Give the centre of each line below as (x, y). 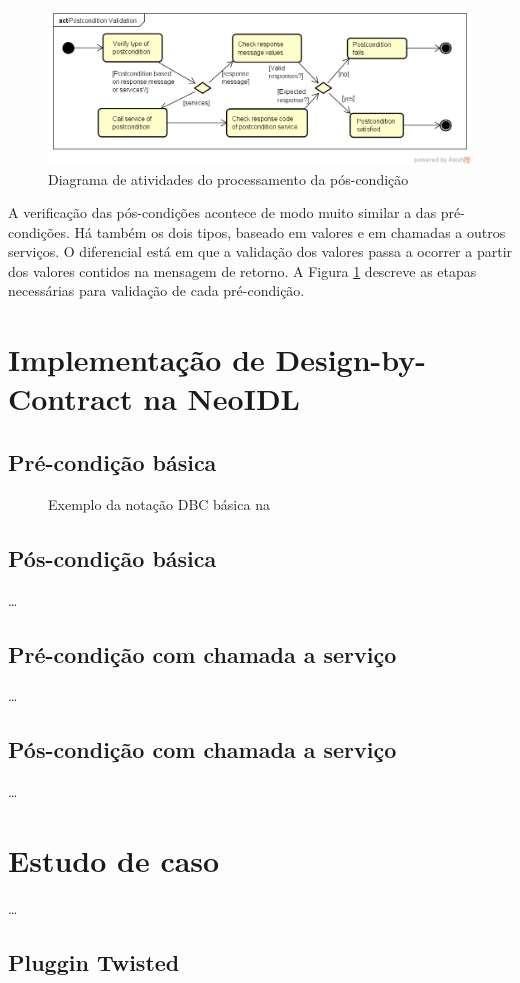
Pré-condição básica (112, 462)
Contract (70, 398)
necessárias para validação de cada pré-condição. (156, 290)
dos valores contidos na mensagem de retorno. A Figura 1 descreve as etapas (242, 270)
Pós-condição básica (112, 557)
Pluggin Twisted (94, 961)
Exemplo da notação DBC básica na (159, 503)
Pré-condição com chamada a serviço (202, 653)
